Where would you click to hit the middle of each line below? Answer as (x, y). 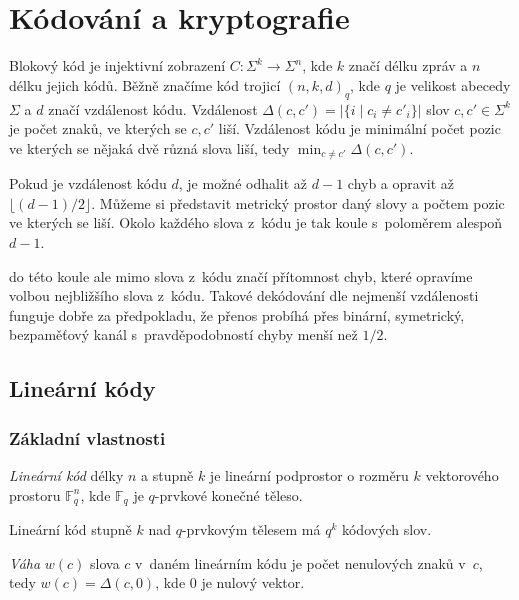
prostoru (35, 494)
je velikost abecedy (453, 84)
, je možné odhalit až (243, 183)
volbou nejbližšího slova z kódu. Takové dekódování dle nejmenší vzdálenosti (244, 295)
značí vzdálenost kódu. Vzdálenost (153, 108)
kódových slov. (386, 528)
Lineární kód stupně (70, 528)
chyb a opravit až (401, 183)
